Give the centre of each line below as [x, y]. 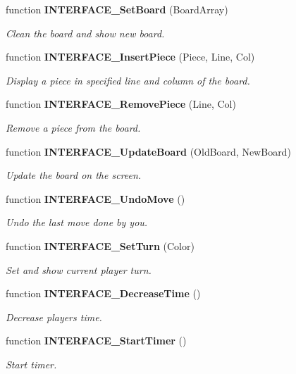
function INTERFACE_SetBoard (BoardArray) [117, 9]
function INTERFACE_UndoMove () [95, 198]
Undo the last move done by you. [77, 222]
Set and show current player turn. [79, 269]
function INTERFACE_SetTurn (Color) [100, 245]
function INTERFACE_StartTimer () [96, 341]
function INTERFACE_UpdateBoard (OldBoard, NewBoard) [148, 151]
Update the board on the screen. [74, 175]
